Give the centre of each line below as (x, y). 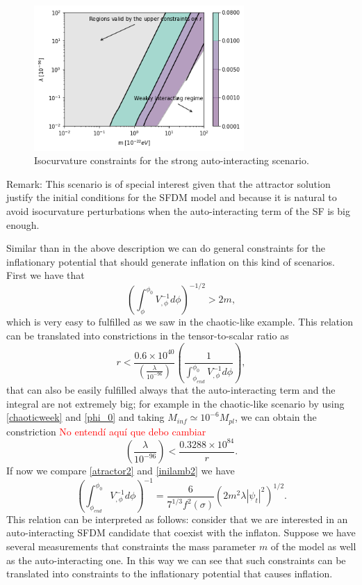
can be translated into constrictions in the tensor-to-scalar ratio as (148, 335)
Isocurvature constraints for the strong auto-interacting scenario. (172, 160)
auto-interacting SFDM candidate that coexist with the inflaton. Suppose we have (181, 532)
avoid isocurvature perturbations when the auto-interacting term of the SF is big (178, 210)
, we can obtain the (275, 417)
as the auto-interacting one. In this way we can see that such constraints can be (176, 560)
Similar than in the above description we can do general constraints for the (166, 248)
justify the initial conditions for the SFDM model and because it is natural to (172, 197)
